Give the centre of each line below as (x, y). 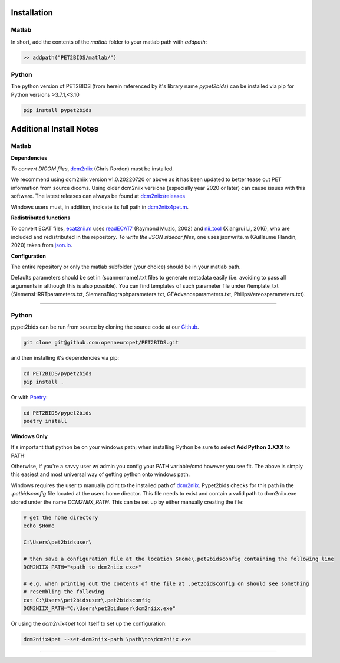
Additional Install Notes (55, 129)
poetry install (45, 421)
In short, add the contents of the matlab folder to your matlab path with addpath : (109, 42)
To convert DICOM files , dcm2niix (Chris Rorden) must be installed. (92, 169)
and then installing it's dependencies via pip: (65, 358)
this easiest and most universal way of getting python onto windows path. (100, 474)
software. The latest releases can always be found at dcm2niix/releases (98, 196)
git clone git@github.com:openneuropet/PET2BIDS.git (101, 343)
